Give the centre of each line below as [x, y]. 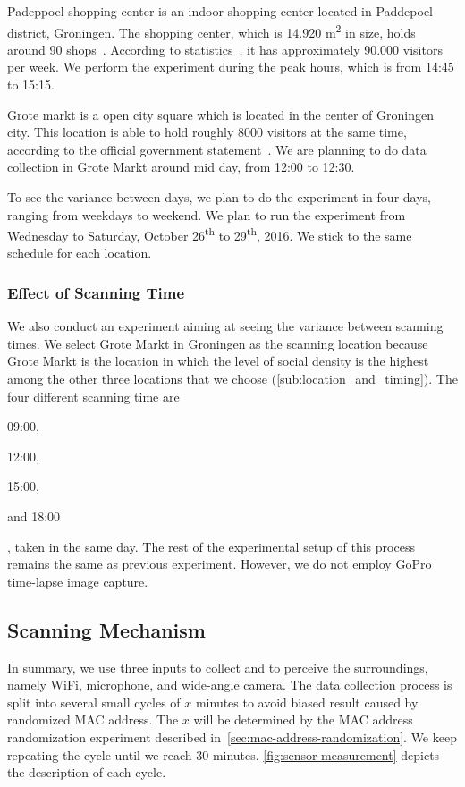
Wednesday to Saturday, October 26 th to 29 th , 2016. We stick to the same [210, 234]
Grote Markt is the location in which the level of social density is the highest [218, 361]
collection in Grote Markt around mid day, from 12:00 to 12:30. [181, 167]
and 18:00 [34, 516]
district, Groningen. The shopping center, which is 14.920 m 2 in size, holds [211, 30]
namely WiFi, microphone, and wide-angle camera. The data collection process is [230, 685]
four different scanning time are [93, 396]
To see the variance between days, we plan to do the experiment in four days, [219, 197]
